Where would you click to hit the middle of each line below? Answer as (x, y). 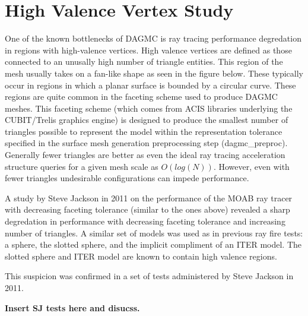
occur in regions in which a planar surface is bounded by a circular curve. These (150, 85)
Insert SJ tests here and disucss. (72, 307)
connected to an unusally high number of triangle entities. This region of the (144, 61)
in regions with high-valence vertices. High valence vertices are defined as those (148, 50)
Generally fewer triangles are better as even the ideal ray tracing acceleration (145, 155)
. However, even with (251, 166)
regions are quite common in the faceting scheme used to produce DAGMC (141, 97)
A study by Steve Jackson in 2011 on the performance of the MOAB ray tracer (149, 197)
